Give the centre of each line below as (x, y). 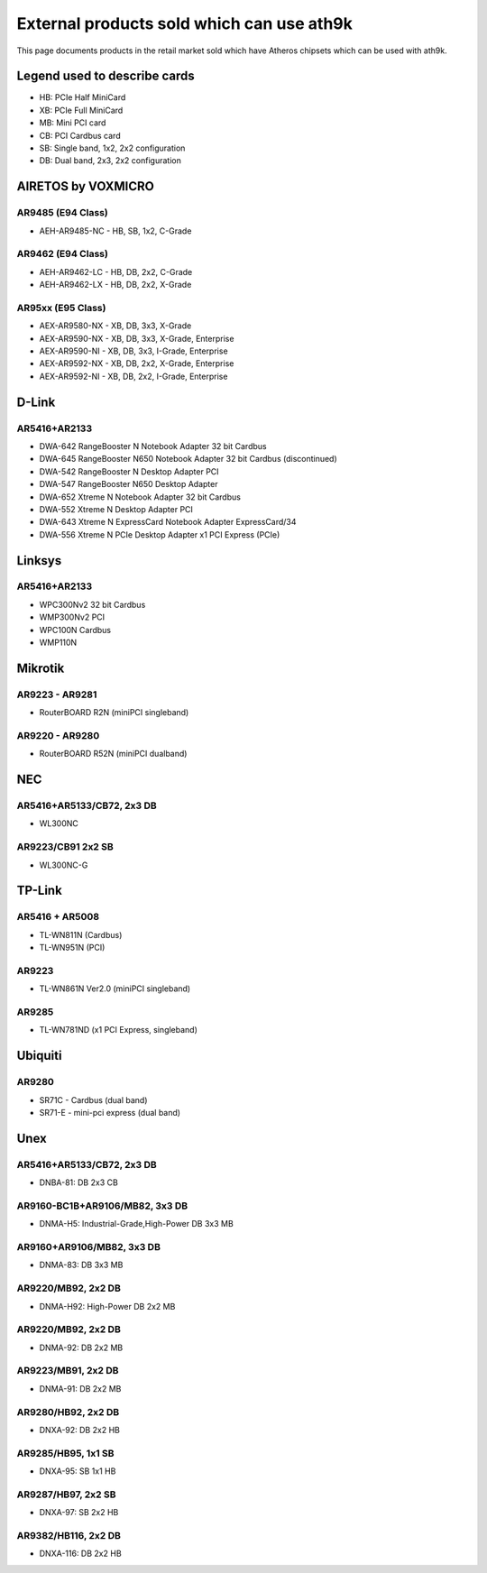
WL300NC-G (64, 865)
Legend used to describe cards (106, 76)
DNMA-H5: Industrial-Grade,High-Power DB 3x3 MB (136, 1224)
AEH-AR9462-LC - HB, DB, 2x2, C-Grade (116, 271)
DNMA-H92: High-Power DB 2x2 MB (107, 1306)
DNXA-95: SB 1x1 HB (78, 1471)
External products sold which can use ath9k (185, 23)
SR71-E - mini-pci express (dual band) (110, 1112)
